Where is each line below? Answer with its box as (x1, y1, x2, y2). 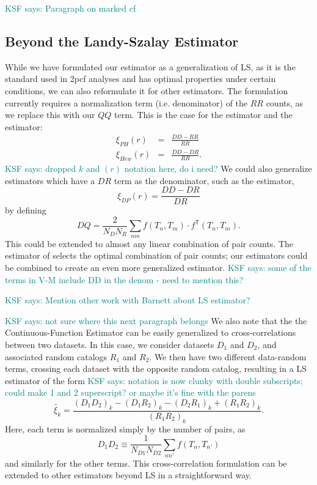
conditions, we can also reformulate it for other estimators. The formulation (5, 84, 288, 97)
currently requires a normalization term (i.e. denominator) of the (5, 96, 248, 109)
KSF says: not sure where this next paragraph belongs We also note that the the (5, 314, 307, 327)
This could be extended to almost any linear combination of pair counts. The (5, 237, 294, 250)
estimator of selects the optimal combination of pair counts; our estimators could (5, 249, 308, 262)
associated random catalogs (5, 350, 107, 363)
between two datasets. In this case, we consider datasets (5, 338, 214, 350)
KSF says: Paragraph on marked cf (5, 2, 136, 14)
